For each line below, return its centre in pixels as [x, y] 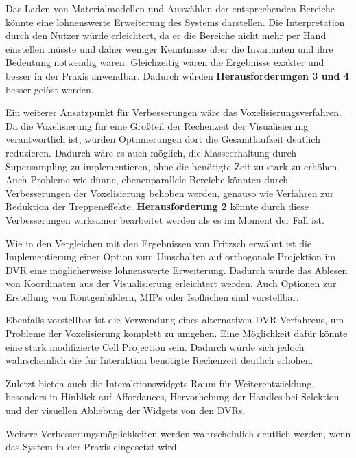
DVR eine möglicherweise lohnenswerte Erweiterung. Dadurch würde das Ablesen [177, 270]
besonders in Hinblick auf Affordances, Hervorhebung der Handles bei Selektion [173, 397]
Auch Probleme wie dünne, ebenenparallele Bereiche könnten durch [147, 180]
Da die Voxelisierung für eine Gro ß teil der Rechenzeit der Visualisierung [157, 125]
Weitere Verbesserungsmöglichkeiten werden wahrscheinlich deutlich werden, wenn [178, 433]
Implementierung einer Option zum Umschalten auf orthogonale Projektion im [171, 256]
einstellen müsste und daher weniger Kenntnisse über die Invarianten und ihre [169, 48]
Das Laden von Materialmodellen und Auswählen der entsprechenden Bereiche [170, 8]
